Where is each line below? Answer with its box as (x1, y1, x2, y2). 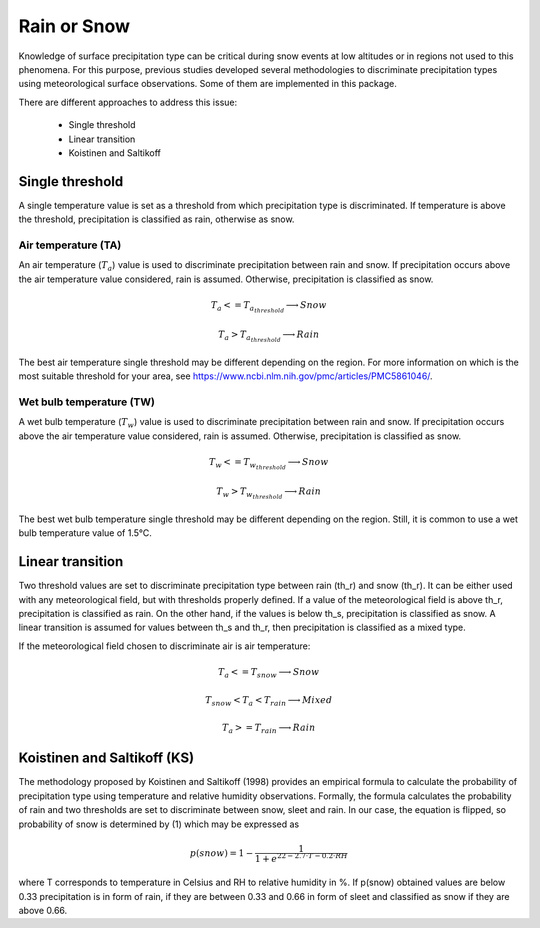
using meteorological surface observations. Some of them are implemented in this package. (18, 78, 397, 90)
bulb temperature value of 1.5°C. (18, 527, 152, 539)
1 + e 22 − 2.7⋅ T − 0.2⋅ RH (255, 851, 349, 864)
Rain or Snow (18, 15, 130, 37)
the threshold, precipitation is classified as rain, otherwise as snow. (18, 213, 295, 225)
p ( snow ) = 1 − (189, 847, 254, 859)
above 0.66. (18, 904, 68, 916)
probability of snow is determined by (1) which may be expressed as (18, 818, 300, 830)
